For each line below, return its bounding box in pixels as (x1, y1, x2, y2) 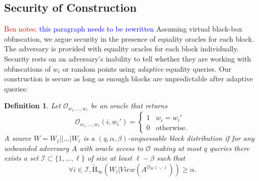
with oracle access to (79, 142, 143, 153)
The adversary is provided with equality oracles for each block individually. (4, 43, 239, 54)
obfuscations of (4, 63, 51, 74)
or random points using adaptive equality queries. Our (62, 63, 231, 74)
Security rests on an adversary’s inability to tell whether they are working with (4, 53, 251, 64)
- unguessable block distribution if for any (127, 133, 254, 143)
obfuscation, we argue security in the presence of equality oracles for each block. (4, 33, 254, 44)
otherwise (156, 124, 186, 132)
